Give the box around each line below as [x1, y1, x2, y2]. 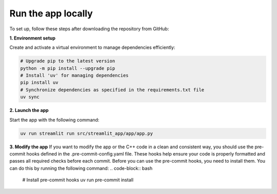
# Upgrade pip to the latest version [20, 58, 115, 64]
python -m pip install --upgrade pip [20, 65, 115, 71]
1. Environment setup [9, 35, 56, 41]
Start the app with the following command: [9, 117, 100, 123]
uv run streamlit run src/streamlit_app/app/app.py [20, 130, 153, 136]
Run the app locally [9, 8, 93, 19]
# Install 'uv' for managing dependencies [20, 72, 129, 79]
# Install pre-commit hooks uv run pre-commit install [22, 177, 133, 183]
